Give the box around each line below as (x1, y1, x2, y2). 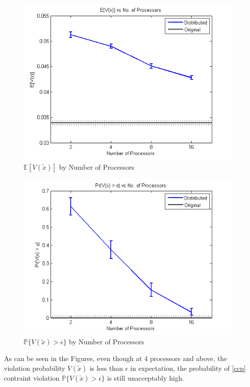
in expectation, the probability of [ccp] (130, 362, 246, 373)
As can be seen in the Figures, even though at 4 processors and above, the (4, 353, 227, 363)
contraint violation (4, 372, 60, 383)
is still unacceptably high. (107, 372, 184, 383)
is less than (89, 362, 123, 373)
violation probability (4, 362, 65, 373)
